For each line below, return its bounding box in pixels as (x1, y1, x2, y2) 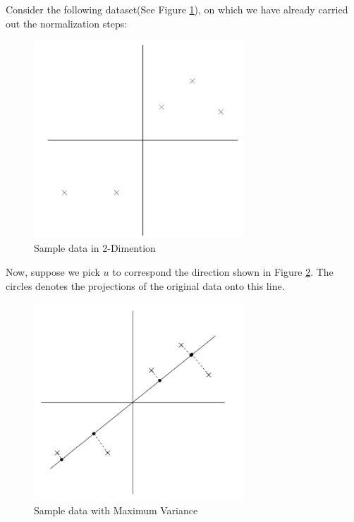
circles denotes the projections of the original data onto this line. (6, 278, 285, 293)
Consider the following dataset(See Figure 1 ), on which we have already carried (6, 2, 348, 16)
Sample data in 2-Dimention (34, 241, 156, 255)
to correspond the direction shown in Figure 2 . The (112, 264, 334, 279)
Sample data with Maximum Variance (34, 503, 198, 518)
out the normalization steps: (6, 16, 128, 30)
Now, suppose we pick (6, 264, 100, 279)
